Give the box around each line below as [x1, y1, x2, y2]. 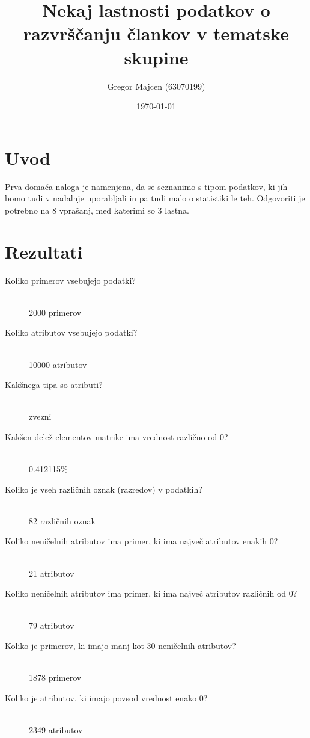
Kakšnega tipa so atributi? [5, 378, 103, 391]
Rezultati [5, 239, 83, 263]
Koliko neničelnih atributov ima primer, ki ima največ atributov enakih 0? [5, 535, 278, 547]
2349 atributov [29, 723, 83, 736]
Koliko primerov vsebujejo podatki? [5, 274, 136, 286]
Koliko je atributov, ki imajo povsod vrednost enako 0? [5, 691, 208, 704]
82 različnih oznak [29, 514, 96, 527]
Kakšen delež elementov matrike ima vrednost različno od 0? [5, 430, 228, 443]
